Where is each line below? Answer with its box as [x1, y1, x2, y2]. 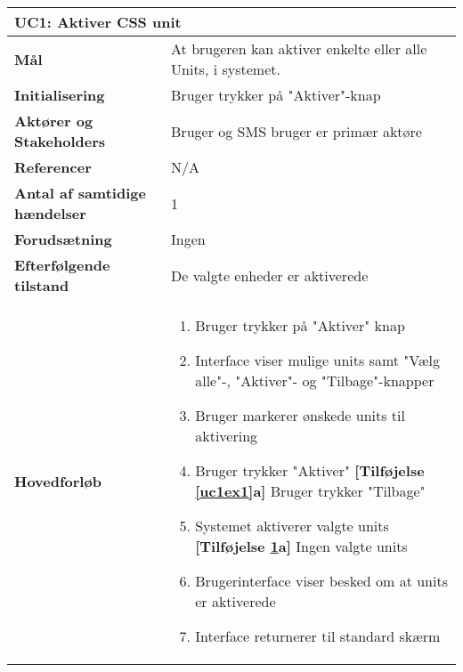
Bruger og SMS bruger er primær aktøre [171, 120, 422, 142]
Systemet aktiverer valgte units [195, 515, 389, 536]
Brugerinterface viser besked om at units [195, 571, 448, 591]
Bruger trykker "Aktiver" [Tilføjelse [195, 460, 425, 481]
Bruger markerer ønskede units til [195, 405, 405, 425]
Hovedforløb [14, 470, 102, 491]
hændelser [14, 203, 86, 223]
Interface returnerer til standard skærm [195, 626, 441, 646]
